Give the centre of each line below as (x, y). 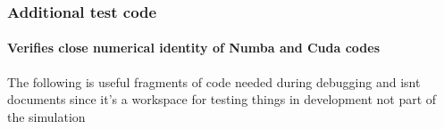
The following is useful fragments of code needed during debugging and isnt (214, 81)
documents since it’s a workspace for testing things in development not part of (222, 99)
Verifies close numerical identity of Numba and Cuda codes (194, 48)
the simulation (46, 116)
